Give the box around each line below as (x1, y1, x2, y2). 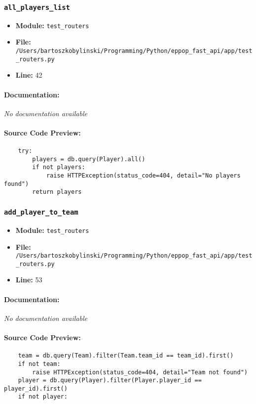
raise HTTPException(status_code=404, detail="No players (46, 172, 241, 180)
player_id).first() (4, 385, 68, 392)
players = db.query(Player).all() (32, 155, 146, 163)
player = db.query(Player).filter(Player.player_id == (18, 377, 202, 384)
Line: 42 (15, 70, 42, 80)
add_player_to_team (4, 208, 78, 216)
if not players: (32, 164, 85, 171)
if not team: (18, 360, 61, 367)
